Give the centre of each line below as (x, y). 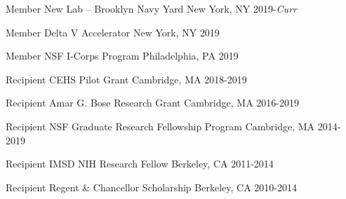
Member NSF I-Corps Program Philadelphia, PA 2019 (122, 56)
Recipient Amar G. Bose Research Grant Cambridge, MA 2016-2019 (152, 103)
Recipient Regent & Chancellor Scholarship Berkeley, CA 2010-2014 (151, 187)
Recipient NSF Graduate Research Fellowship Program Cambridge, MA (160, 126)
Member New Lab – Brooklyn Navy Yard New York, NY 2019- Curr (151, 8)
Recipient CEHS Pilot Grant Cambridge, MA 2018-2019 (126, 79)
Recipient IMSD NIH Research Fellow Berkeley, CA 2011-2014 (140, 164)
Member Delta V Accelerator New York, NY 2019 (113, 32)
